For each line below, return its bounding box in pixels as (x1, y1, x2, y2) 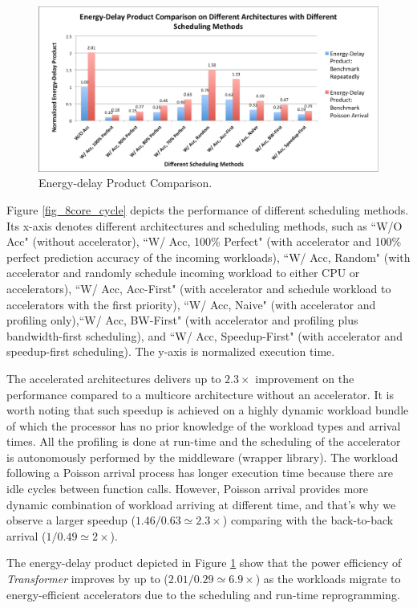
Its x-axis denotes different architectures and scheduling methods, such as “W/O (6, 217, 403, 234)
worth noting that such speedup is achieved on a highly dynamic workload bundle (6, 402, 409, 418)
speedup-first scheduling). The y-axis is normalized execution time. (6, 343, 335, 360)
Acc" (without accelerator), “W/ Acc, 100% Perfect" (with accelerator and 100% (6, 233, 402, 250)
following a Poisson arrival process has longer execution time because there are (6, 464, 393, 481)
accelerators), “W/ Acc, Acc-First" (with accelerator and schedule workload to (6, 280, 391, 296)
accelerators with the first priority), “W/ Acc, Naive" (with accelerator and (6, 296, 376, 312)
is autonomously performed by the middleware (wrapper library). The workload (6, 448, 399, 465)
